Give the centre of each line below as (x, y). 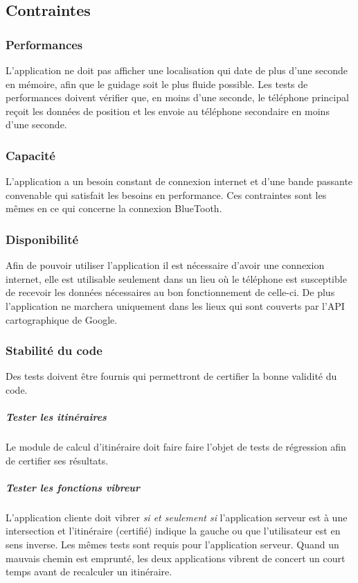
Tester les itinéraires (56, 417)
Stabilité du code (54, 350)
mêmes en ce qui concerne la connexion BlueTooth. (114, 208)
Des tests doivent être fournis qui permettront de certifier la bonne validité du (171, 376)
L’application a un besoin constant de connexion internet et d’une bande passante (179, 181)
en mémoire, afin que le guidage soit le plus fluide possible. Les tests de (157, 84)
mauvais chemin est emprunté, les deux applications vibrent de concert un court (176, 558)
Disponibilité (42, 239)
